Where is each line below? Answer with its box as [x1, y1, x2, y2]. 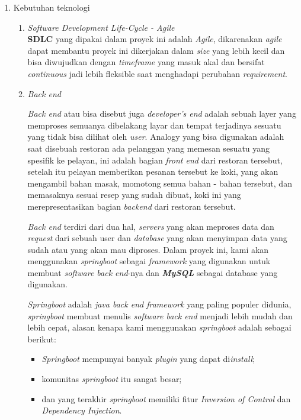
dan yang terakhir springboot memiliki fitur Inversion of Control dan [41, 392, 291, 405]
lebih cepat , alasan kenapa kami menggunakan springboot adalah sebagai [27, 321, 292, 334]
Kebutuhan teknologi [13, 1, 90, 13]
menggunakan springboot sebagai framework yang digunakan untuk [27, 255, 271, 267]
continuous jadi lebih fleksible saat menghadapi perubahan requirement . [27, 67, 287, 79]
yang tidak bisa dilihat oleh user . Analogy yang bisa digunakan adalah [27, 130, 284, 143]
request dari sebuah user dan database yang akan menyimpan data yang [27, 232, 287, 244]
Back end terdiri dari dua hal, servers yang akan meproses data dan [27, 220, 274, 232]
